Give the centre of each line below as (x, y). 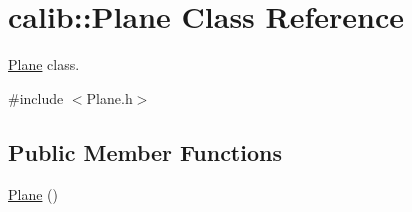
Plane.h (109, 97)
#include (36, 97)
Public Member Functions (145, 151)
